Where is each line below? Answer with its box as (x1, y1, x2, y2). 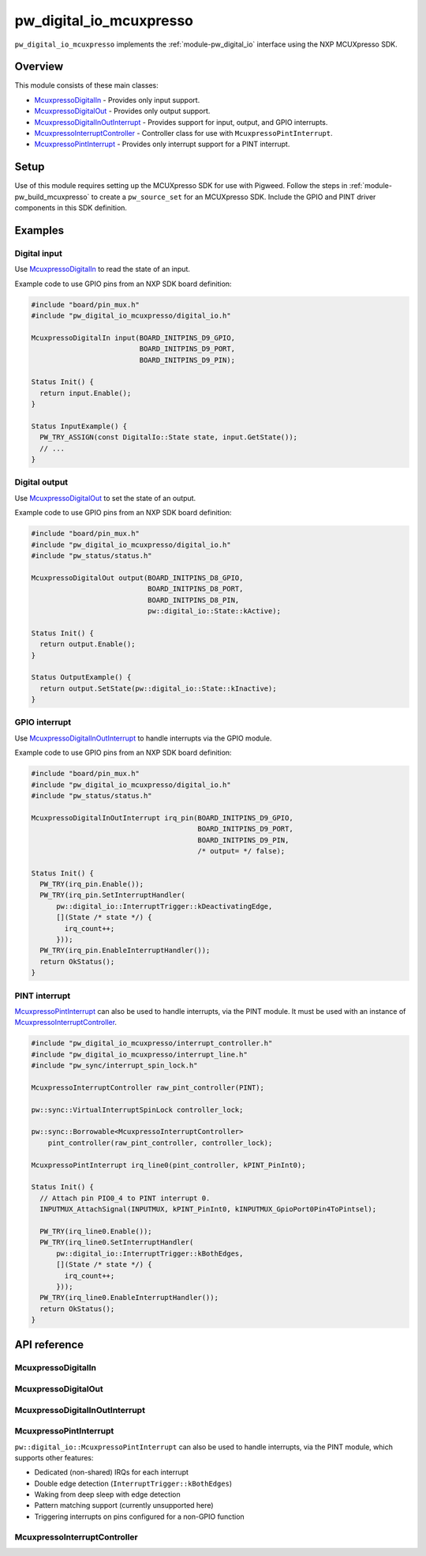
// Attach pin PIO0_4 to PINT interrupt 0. (39, 1193, 211, 1203)
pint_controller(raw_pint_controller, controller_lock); (47, 1138, 273, 1147)
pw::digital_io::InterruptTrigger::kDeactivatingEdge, (56, 902, 273, 910)
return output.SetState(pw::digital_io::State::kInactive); (39, 684, 277, 693)
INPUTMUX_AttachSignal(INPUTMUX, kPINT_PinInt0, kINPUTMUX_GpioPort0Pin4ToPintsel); (39, 1205, 377, 1214)
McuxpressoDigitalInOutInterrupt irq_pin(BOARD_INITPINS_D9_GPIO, (31, 813, 293, 822)
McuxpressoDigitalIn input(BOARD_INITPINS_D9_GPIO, (31, 333, 236, 342)
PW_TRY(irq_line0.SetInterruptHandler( (39, 1238, 194, 1247)
